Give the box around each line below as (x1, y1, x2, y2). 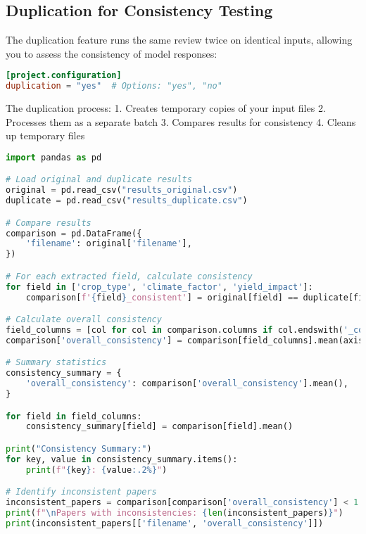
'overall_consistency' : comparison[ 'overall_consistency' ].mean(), (25, 379, 348, 389)
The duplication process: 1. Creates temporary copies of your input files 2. (6, 101, 326, 115)
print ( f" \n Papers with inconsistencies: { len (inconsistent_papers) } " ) (6, 508, 343, 519)
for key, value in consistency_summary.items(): (6, 454, 238, 464)
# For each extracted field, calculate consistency (6, 271, 253, 281)
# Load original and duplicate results (6, 174, 192, 185)
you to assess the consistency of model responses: (6, 46, 217, 61)
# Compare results (6, 217, 91, 228)
